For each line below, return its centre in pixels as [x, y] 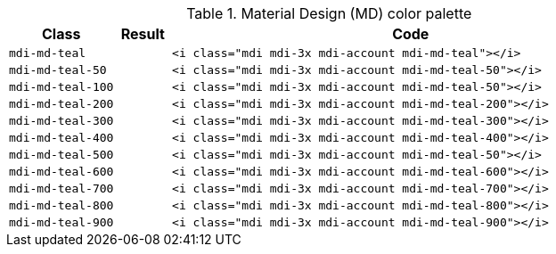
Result [143, 34]
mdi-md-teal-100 [61, 87]
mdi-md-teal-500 [61, 155]
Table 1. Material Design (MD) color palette [329, 13]
